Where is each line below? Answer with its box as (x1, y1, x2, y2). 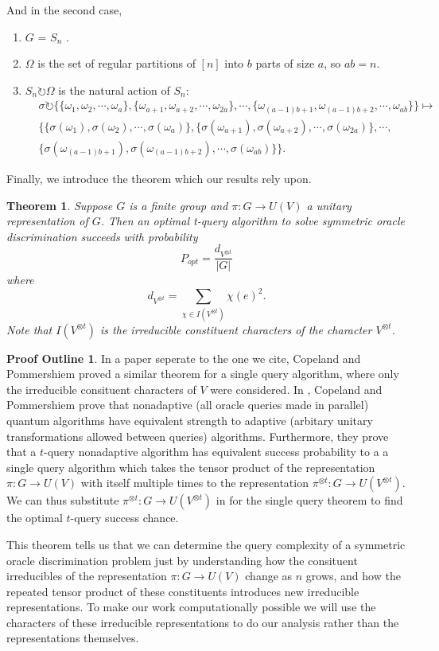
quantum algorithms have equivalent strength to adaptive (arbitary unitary (6, 411, 373, 428)
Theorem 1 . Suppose (6, 197, 113, 213)
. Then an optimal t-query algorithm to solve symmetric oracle (100, 212, 405, 229)
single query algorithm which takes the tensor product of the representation (6, 458, 375, 475)
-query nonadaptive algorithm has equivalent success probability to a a (44, 443, 389, 460)
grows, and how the (305, 567, 401, 584)
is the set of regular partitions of (37, 55, 196, 72)
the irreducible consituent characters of (6, 380, 196, 397)
